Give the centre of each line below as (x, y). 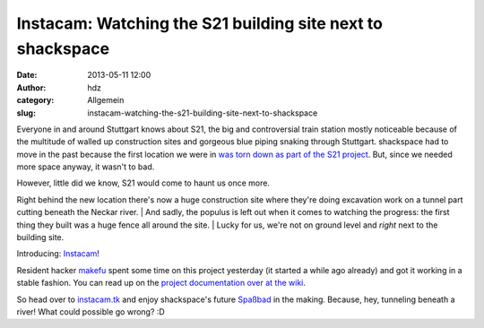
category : (35, 100)
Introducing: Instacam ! (58, 254)
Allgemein (106, 100)
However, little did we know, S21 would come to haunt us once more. (143, 183)
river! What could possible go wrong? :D (91, 311)
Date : (27, 75)
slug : (26, 113)
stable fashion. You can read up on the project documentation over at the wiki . (161, 283)
